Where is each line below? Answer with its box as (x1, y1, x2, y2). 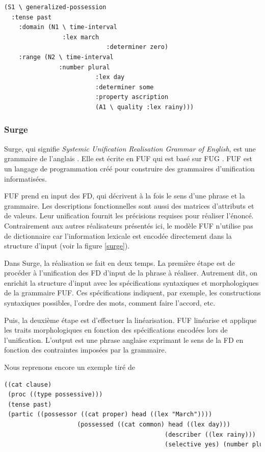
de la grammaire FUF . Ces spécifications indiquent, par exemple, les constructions (4, 287, 261, 298)
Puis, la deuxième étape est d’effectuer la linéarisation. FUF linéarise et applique (4, 314, 257, 325)
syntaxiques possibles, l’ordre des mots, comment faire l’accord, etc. (4, 297, 216, 308)
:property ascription (95, 93, 169, 101)
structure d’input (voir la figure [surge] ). (4, 240, 130, 251)
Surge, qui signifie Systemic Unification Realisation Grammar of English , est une (4, 143, 256, 154)
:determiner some (95, 83, 154, 91)
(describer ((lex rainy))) (164, 431, 256, 438)
